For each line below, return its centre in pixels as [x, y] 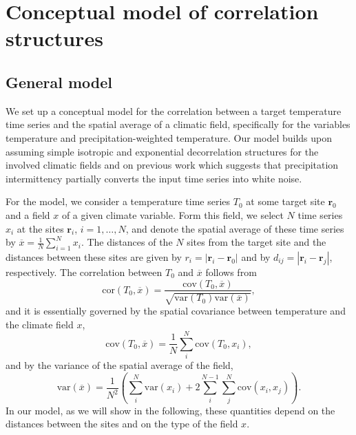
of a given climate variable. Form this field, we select [172, 214]
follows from [231, 272]
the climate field [40, 324]
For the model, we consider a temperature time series [118, 201]
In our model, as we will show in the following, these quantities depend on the [170, 410]
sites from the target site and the [256, 242]
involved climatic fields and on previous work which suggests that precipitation [172, 165]
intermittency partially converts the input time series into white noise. [154, 178]
